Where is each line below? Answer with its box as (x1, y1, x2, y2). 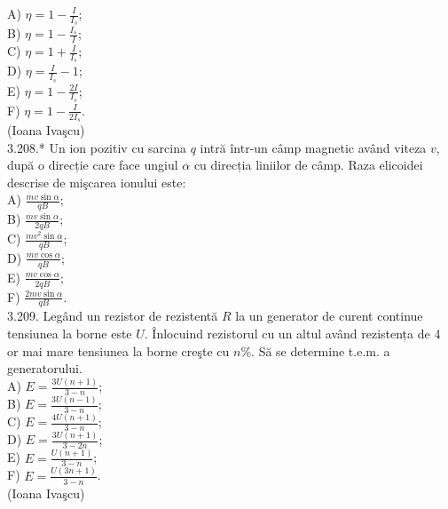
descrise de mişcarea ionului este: (7, 172, 186, 191)
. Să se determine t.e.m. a (251, 341, 390, 360)
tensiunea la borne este (7, 323, 132, 342)
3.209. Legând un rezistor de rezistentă (7, 306, 218, 325)
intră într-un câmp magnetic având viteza (200, 138, 427, 156)
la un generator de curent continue (235, 306, 423, 325)
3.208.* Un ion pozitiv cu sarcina (7, 138, 186, 156)
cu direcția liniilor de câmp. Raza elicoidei (193, 155, 423, 174)
